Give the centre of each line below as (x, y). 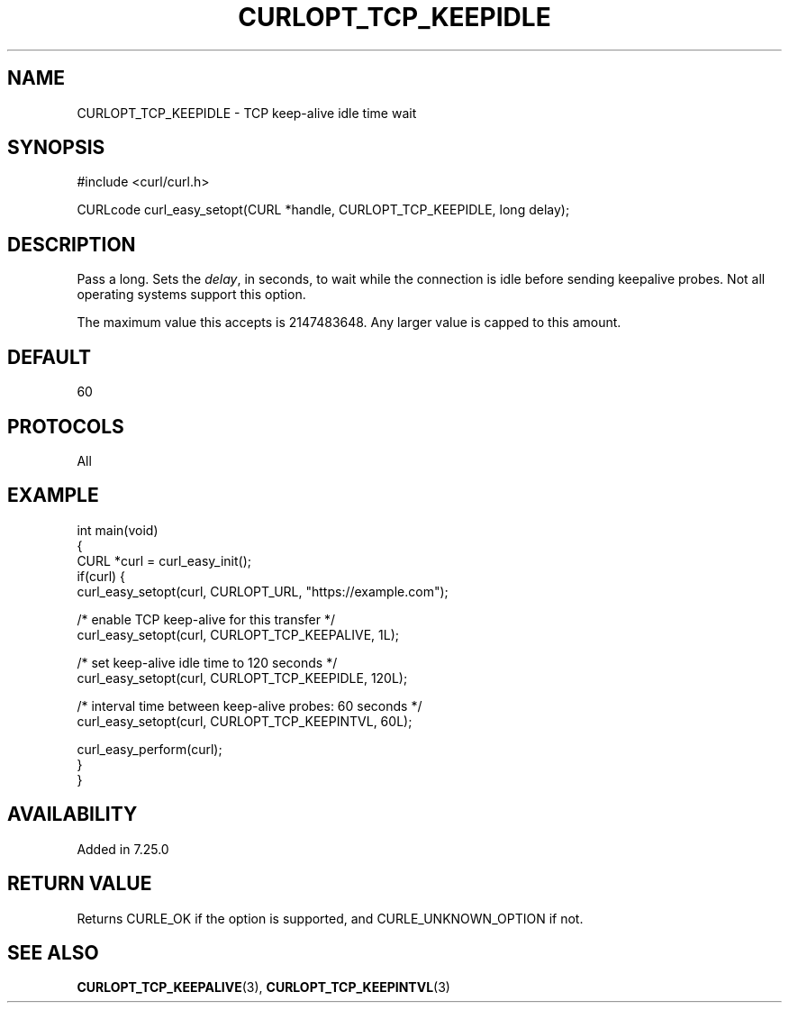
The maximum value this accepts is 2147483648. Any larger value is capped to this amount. (349, 323)
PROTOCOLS (66, 426)
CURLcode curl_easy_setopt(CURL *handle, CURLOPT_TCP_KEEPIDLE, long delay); (323, 210)
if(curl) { (101, 576)
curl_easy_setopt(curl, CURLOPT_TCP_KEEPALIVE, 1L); (238, 634)
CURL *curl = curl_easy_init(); (164, 560)
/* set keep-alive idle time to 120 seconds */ (207, 662)
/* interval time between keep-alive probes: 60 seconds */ (249, 705)
